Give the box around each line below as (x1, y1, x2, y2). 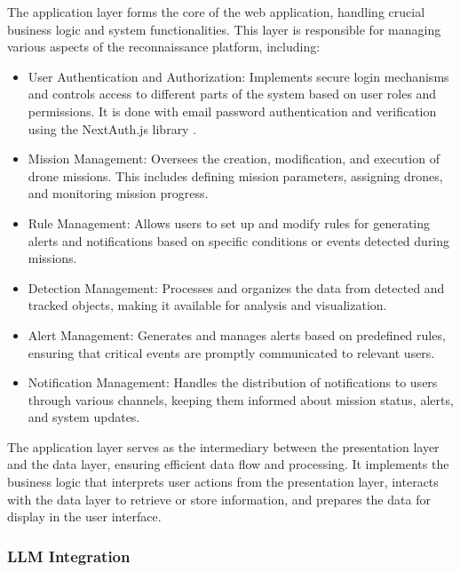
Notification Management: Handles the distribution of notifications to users (28, 373, 438, 392)
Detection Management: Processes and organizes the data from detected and (28, 278, 445, 297)
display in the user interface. (7, 507, 162, 526)
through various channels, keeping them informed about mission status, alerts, (28, 390, 454, 409)
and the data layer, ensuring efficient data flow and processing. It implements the (7, 455, 449, 473)
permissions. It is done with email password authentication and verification (28, 101, 437, 120)
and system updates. (28, 408, 140, 426)
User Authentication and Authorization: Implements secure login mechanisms (28, 67, 449, 85)
